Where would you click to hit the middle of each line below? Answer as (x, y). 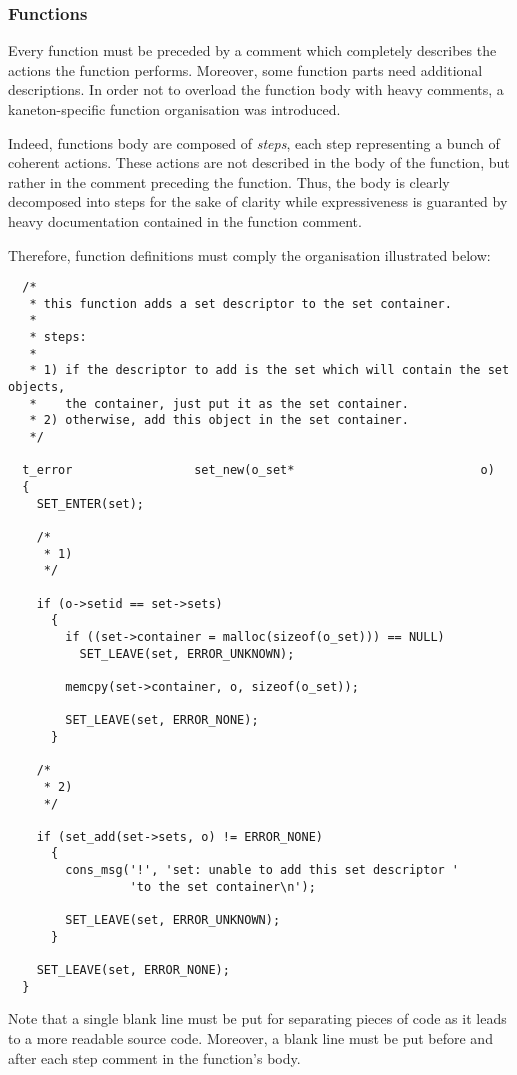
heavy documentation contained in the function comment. (185, 220)
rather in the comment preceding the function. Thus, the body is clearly (229, 181)
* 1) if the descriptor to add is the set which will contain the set (269, 370)
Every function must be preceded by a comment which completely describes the (252, 50)
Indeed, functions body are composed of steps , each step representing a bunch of (254, 142)
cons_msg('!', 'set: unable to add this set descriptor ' (262, 870)
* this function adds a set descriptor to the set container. (240, 303)
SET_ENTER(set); (90, 503)
